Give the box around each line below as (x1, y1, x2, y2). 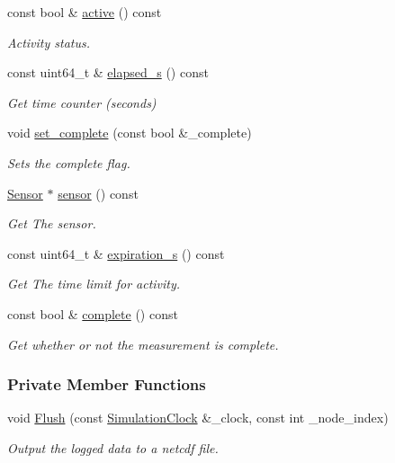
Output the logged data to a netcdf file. (7, 438, 219, 457)
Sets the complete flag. (7, 153, 130, 172)
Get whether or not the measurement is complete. (7, 334, 279, 353)
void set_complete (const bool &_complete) (7, 123, 252, 142)
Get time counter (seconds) (7, 93, 157, 111)
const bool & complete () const (7, 304, 178, 323)
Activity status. (7, 32, 90, 51)
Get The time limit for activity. (7, 274, 181, 293)
